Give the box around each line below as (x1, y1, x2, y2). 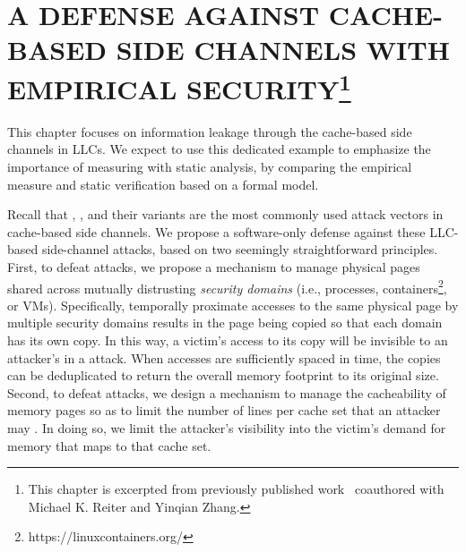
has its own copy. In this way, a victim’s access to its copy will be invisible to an (7, 331, 448, 350)
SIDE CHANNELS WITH (116, 31, 450, 68)
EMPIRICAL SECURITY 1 (7, 66, 351, 106)
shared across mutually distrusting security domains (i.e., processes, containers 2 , (7, 276, 447, 297)
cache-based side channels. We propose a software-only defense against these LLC (7, 222, 454, 241)
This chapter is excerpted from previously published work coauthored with (28, 480, 444, 498)
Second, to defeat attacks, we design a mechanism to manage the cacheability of (7, 383, 446, 402)
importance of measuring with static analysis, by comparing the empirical (7, 157, 412, 176)
